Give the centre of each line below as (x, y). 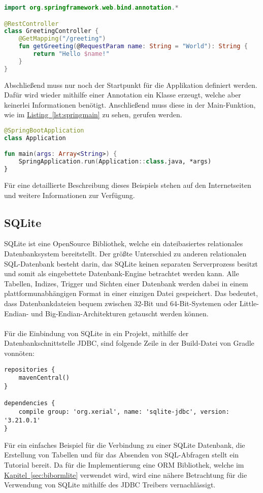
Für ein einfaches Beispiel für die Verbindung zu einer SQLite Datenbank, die (125, 445)
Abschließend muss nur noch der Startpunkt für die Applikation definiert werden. (131, 85)
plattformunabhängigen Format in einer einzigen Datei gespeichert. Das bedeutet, (131, 293)
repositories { (30, 369)
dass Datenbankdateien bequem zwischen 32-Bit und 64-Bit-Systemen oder (121, 303)
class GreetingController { (52, 31)
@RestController (31, 24)
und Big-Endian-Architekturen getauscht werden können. (120, 313)
